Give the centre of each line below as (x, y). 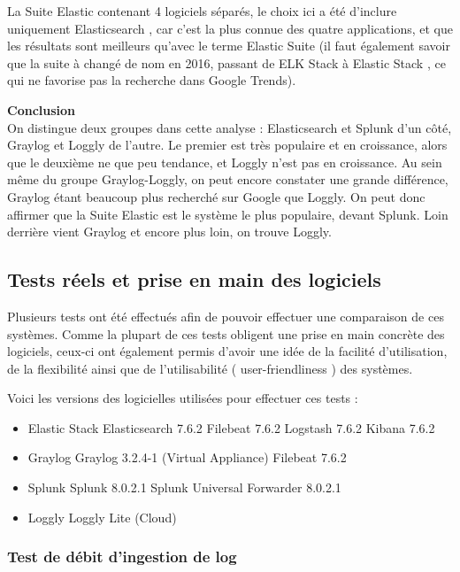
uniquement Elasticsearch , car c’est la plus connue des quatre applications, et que (230, 28)
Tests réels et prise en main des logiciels (194, 279)
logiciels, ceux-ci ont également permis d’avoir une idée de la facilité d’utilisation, (227, 351)
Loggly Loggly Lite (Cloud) (102, 517)
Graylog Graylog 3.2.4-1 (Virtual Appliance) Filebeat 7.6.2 (187, 457)
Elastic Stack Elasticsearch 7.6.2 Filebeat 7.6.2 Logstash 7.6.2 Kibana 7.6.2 (231, 427)
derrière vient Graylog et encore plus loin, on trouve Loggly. (169, 232)
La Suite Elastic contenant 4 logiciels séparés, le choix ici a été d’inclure (202, 11)
